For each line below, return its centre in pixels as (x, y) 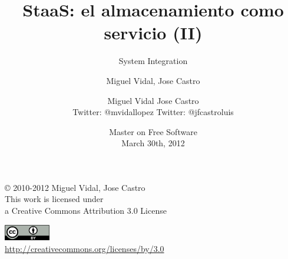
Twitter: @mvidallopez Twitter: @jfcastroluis (153, 112)
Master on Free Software (153, 131)
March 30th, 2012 (153, 143)
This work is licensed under (54, 199)
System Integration (153, 61)
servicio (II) (153, 33)
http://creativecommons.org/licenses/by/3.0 (85, 248)
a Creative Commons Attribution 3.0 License (86, 211)
